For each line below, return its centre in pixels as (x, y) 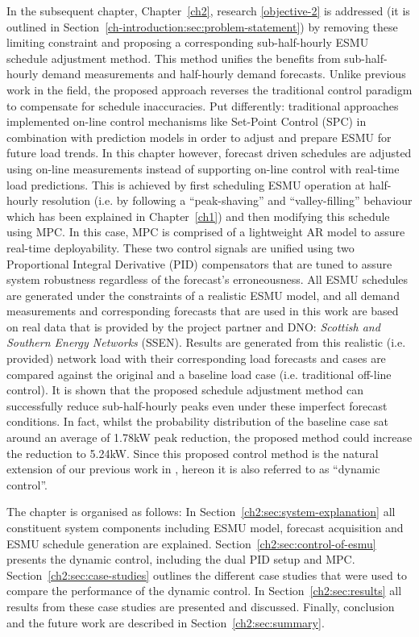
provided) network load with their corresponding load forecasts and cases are (196, 358)
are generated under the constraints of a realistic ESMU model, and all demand (203, 295)
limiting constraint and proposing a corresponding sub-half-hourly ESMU (188, 42)
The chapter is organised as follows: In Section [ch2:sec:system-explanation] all (201, 512)
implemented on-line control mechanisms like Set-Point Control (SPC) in (187, 121)
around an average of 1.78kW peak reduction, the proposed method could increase (209, 437)
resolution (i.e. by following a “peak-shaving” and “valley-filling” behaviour (227, 200)
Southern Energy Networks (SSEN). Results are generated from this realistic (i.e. (206, 342)
